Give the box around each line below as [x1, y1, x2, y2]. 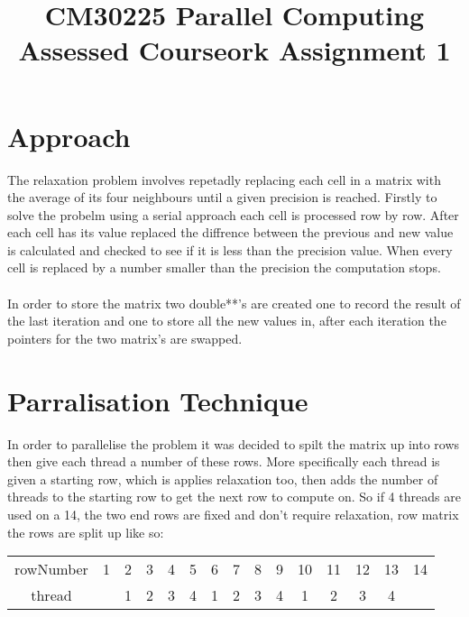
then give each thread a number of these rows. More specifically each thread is [7, 452, 440, 471]
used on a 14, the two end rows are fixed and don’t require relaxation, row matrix [7, 504, 459, 523]
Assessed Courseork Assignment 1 [18, 32, 451, 69]
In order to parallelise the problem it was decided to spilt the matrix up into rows [7, 434, 460, 453]
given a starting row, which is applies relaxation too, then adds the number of [7, 469, 438, 488]
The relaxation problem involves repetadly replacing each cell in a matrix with [7, 170, 441, 189]
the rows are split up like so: [7, 522, 164, 541]
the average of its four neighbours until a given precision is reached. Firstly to [7, 188, 437, 207]
